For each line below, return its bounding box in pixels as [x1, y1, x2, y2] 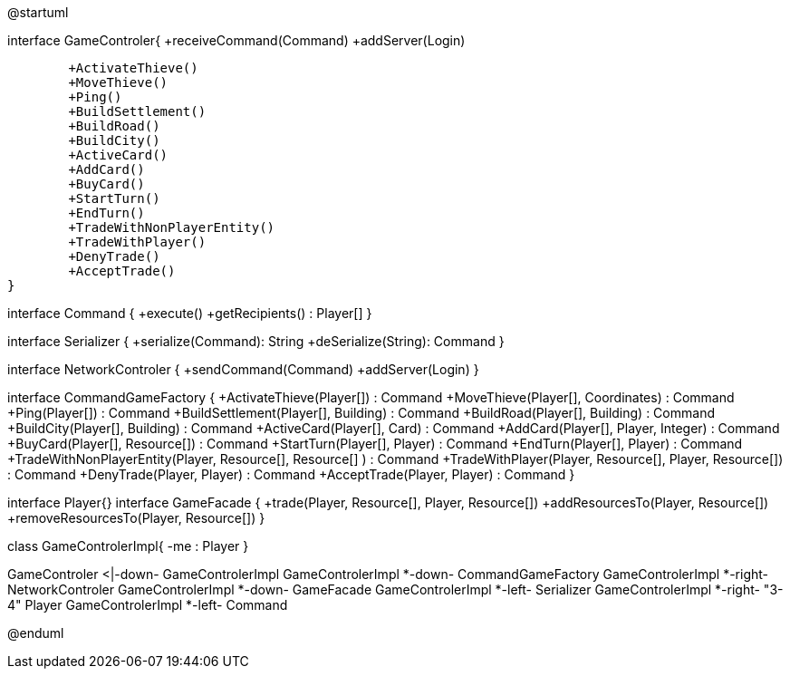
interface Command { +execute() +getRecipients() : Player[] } [7, 305, 372, 321]
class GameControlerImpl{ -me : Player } [7, 538, 249, 554]
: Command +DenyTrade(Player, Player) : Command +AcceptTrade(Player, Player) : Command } [7, 467, 575, 482]
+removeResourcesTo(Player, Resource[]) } [7, 510, 265, 526]
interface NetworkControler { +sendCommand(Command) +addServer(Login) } [7, 362, 479, 377]
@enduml [7, 625, 64, 641]
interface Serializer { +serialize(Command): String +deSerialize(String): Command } [7, 333, 505, 349]
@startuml [7, 5, 69, 20]
